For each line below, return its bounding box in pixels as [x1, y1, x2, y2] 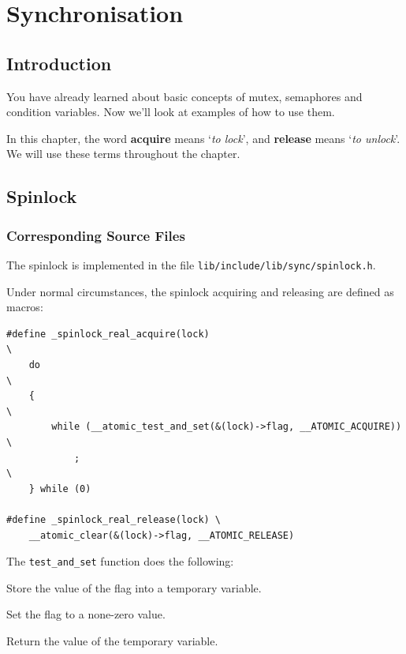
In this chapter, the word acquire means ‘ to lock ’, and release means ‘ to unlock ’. [6, 130, 400, 146]
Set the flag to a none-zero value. [6, 606, 166, 622]
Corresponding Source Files [6, 225, 185, 245]
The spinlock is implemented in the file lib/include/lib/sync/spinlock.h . [6, 256, 376, 272]
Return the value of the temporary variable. [6, 632, 218, 648]
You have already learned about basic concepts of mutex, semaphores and [6, 88, 363, 104]
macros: [6, 299, 43, 315]
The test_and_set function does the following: [6, 553, 234, 569]
